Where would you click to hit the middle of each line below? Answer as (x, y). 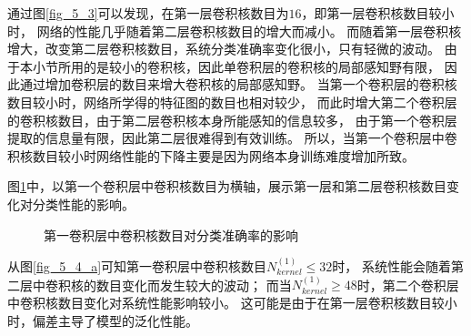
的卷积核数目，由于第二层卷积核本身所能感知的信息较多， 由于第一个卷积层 (232, 120)
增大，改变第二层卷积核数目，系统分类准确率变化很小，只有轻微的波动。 (224, 49)
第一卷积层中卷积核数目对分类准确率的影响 (171, 234)
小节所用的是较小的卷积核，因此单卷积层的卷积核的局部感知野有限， (236, 66)
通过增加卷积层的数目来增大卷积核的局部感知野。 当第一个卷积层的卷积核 (238, 84)
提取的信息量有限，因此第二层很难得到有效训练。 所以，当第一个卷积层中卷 (232, 138)
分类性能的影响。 (83, 204)
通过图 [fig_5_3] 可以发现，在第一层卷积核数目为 (148, 13)
